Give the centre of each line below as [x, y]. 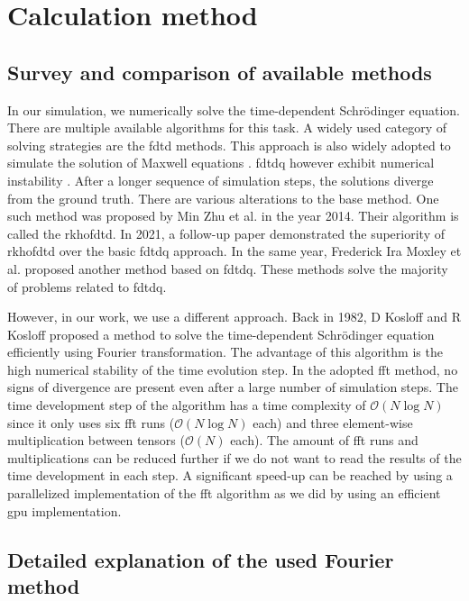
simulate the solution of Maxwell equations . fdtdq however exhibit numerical [221, 163]
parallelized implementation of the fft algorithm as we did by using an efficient [224, 493]
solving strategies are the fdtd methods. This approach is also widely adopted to [229, 145]
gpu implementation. [64, 510]
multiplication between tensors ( [96, 440]
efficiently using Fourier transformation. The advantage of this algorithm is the [225, 352]
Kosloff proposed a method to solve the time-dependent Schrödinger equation [221, 334]
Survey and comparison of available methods [220, 72]
